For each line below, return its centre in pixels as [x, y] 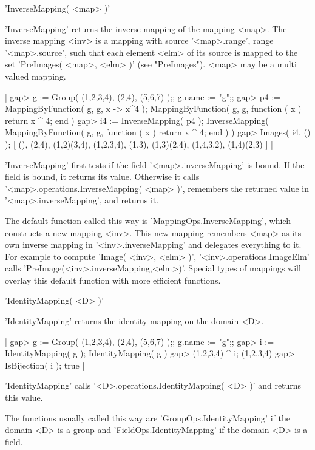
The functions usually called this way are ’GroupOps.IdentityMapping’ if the [147, 418]
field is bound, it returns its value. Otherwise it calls [102, 176]
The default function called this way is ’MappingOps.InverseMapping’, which [148, 220]
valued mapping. [36, 76]
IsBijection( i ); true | [45, 365]
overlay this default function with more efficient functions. [113, 280]
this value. [24, 397]
